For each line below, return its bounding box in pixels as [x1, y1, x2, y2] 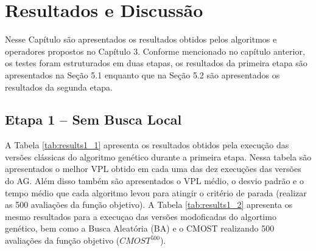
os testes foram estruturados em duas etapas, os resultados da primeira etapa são [5, 57, 307, 69]
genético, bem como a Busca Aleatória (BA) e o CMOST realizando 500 [5, 222, 275, 235]
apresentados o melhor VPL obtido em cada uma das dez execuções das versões [5, 162, 301, 175]
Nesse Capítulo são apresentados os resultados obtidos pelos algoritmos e [5, 33, 277, 46]
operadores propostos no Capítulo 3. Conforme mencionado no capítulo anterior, [5, 44, 305, 57]
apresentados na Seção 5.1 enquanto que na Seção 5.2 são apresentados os [5, 68, 280, 81]
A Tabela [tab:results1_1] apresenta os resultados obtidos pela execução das [5, 139, 289, 151]
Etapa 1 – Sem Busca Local [5, 110, 182, 129]
